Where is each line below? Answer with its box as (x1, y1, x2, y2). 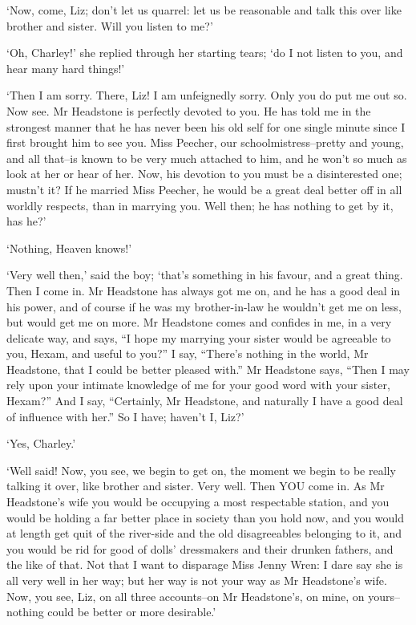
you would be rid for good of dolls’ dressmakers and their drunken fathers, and (6, 540, 394, 557)
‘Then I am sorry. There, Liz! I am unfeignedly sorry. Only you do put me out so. (6, 87, 407, 103)
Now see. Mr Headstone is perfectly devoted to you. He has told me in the (6, 102, 371, 119)
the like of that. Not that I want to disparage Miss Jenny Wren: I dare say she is (6, 556, 403, 573)
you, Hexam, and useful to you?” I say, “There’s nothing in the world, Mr (6, 345, 369, 362)
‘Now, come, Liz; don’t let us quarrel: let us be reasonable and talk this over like (6, 2, 402, 18)
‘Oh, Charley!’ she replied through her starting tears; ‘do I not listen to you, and (6, 44, 403, 61)
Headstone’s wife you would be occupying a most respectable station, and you (6, 493, 390, 510)
